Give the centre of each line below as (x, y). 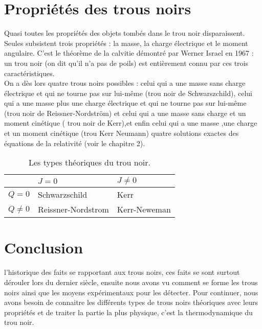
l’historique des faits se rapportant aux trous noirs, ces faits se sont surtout (122, 272)
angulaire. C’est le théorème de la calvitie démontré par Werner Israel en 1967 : (129, 53)
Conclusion (44, 248)
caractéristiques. (29, 73)
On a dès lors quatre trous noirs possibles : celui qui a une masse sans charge (125, 83)
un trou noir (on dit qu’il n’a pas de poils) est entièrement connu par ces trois (126, 63)
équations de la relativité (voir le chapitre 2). (75, 143)
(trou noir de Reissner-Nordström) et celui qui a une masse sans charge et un (125, 113)
